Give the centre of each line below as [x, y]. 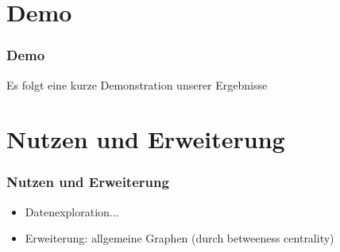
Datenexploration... [72, 211]
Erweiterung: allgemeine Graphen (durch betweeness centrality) [180, 238]
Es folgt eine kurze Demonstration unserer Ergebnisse [137, 84]
